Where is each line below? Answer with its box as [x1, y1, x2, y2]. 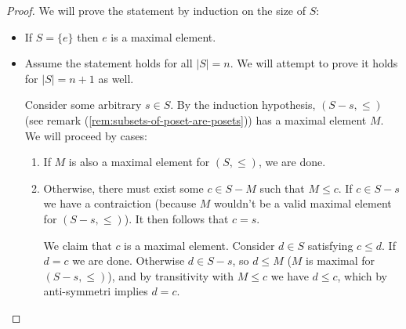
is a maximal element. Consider [124, 237, 275, 253]
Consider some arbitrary [24, 96, 142, 113]
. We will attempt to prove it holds [230, 55, 398, 71]
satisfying [307, 237, 353, 253]
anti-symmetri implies [43, 283, 148, 299]
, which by [337, 267, 387, 284]
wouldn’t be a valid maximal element [214, 195, 392, 211]
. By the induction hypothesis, [170, 96, 316, 113]
